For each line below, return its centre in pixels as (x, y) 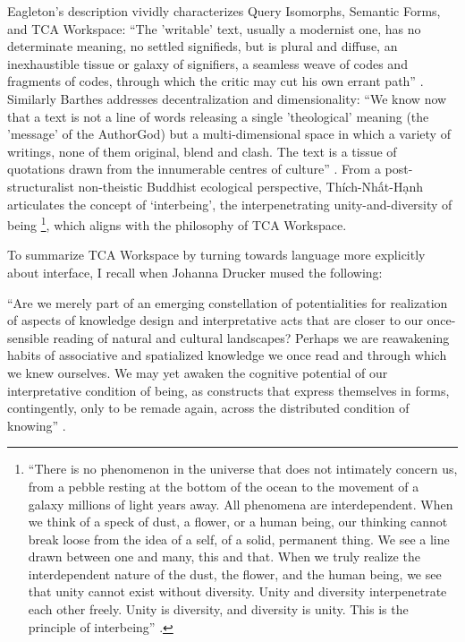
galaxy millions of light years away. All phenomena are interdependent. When (241, 504)
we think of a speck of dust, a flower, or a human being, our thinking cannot (238, 522)
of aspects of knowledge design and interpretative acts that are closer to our (215, 320)
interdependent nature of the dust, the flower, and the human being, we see (235, 574)
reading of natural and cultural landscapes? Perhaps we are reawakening (251, 337)
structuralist (41, 186)
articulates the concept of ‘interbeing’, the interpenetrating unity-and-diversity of (230, 204)
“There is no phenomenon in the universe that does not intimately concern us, (243, 469)
